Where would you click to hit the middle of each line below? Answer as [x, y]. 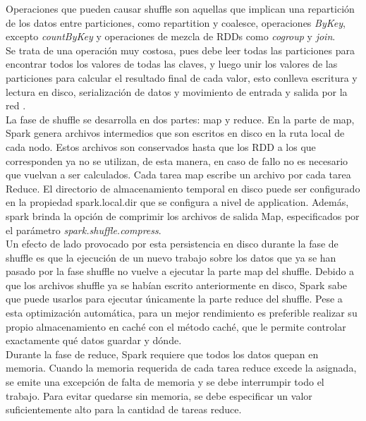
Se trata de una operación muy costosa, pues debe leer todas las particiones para [180, 50]
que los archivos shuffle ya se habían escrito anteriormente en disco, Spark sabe [177, 285]
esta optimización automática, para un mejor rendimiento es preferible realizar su [182, 313]
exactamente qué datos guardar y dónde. [94, 340]
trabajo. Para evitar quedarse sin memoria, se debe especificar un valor [159, 395]
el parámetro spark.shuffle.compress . [84, 230]
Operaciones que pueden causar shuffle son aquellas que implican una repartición [180, 8]
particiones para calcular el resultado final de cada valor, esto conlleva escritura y [182, 77]
